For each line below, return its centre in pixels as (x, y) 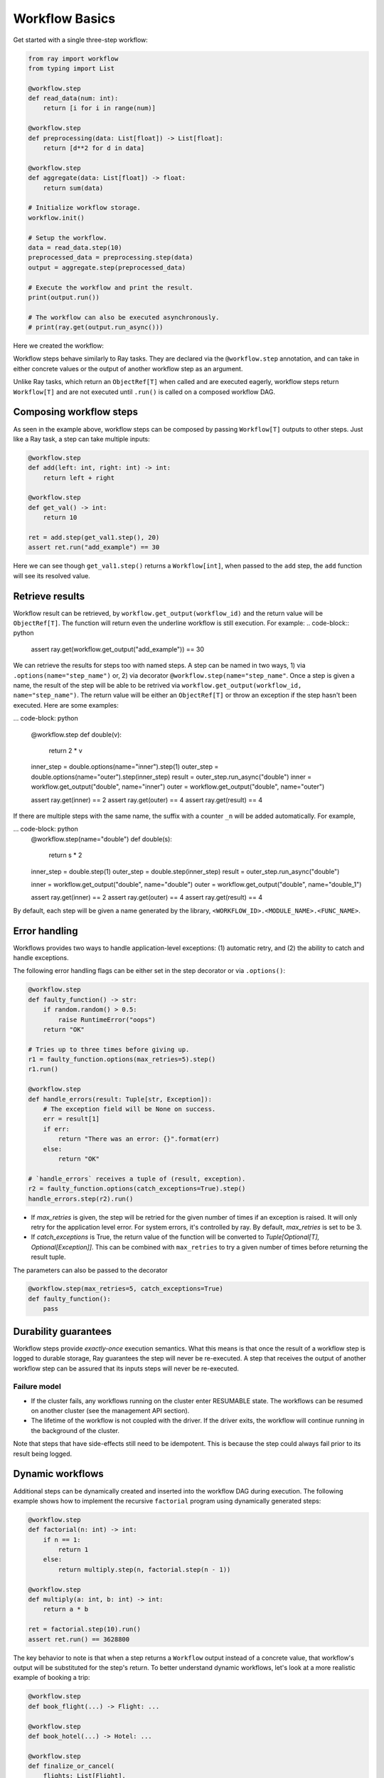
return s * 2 (65, 855)
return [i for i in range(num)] (100, 108)
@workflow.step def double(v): (76, 734)
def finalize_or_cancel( (71, 1766)
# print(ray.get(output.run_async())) (96, 328)
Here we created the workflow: (59, 346)
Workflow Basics (64, 18)
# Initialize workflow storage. (85, 208)
